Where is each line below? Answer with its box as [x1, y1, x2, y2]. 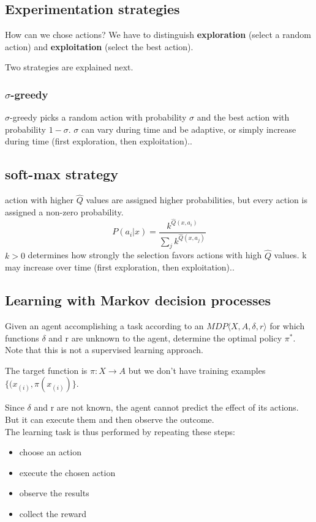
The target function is [5, 364, 88, 376]
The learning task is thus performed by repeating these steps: [5, 425, 235, 438]
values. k [274, 248, 307, 261]
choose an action [19, 446, 81, 458]
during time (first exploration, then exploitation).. [5, 135, 192, 147]
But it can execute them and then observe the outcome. [5, 413, 214, 426]
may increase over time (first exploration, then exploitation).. [5, 261, 235, 274]
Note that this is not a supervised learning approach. [5, 343, 204, 356]
